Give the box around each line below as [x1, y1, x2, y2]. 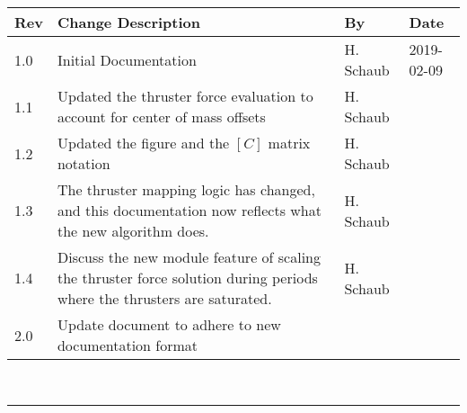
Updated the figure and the [57, 132, 230, 153]
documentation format [57, 335, 198, 355]
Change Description [57, 12, 200, 32]
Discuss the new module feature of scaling [57, 247, 321, 267]
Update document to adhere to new [57, 314, 281, 335]
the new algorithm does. [57, 220, 209, 241]
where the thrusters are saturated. [57, 288, 272, 309]
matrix [268, 132, 311, 153]
